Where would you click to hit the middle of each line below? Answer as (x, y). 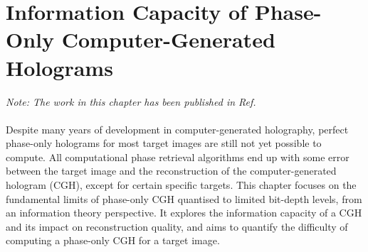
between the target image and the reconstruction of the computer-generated (171, 171)
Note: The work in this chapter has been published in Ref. (131, 101)
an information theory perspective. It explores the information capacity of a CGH (184, 213)
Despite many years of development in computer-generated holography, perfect (177, 129)
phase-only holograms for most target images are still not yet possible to (164, 143)
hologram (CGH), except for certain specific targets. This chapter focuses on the (181, 185)
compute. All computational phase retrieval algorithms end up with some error (178, 157)
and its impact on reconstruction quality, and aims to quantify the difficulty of (177, 226)
